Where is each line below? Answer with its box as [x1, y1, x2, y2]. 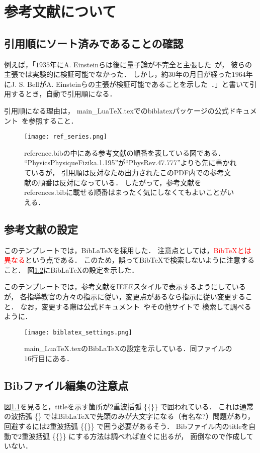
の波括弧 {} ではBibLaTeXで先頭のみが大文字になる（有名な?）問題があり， [4, 411, 254, 421]
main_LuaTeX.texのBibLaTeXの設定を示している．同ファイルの [24, 343, 232, 354]
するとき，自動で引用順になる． [11, 88, 117, 99]
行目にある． [31, 353, 73, 363]
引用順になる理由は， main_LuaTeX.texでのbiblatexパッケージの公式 [4, 105, 229, 116]
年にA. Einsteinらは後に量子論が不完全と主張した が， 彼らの [50, 59, 252, 69]
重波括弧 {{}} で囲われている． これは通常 [113, 401, 254, 411]
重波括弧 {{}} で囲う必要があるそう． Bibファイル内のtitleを [50, 420, 249, 431]
